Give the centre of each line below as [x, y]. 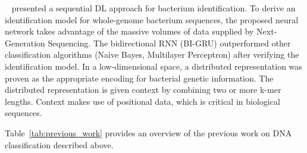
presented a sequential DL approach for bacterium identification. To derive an [153, 8]
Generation [25, 43]
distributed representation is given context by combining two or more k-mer [143, 90]
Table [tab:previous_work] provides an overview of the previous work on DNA [148, 132]
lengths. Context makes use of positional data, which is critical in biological [142, 101]
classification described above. [59, 144]
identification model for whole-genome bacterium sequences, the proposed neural [152, 19]
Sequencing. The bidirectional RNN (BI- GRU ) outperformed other [169, 43]
